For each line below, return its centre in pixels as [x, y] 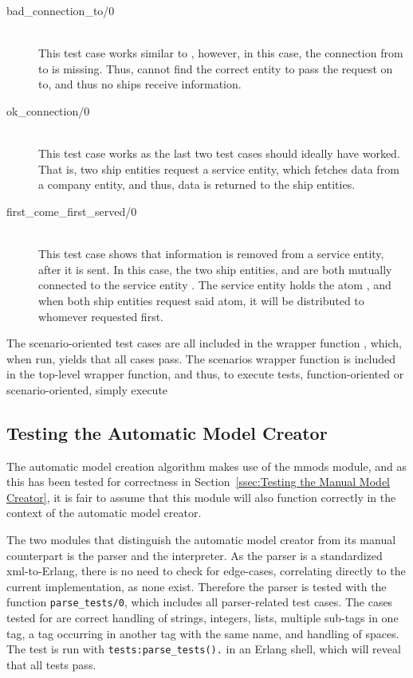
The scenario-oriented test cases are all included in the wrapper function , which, [204, 343]
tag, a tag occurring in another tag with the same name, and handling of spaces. [203, 633]
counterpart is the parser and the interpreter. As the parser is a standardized [195, 555]
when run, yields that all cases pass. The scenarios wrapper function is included [201, 358]
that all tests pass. [51, 664]
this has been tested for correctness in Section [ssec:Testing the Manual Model [198, 482]
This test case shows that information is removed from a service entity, [211, 254]
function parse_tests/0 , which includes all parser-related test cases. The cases [200, 602]
